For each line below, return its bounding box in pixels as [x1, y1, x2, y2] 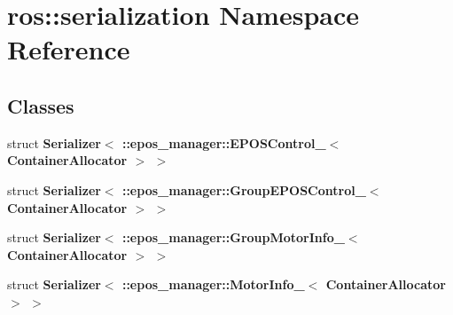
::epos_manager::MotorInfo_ [121, 275, 305, 294]
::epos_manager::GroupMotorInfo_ [121, 228, 345, 247]
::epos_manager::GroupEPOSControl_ [121, 180, 366, 199]
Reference [7, 31, 130, 67]
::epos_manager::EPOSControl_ [121, 133, 326, 152]
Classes [7, 91, 74, 119]
